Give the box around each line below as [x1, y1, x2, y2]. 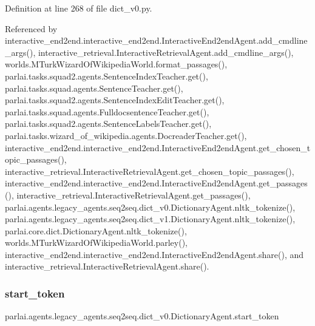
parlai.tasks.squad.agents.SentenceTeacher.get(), [5, 81, 183, 94]
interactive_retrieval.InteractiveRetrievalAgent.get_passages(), [16, 188, 251, 201]
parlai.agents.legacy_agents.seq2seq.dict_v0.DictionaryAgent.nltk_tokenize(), [5, 200, 296, 213]
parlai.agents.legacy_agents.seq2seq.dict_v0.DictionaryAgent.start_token [5, 310, 279, 322]
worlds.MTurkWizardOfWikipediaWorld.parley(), [5, 236, 188, 249]
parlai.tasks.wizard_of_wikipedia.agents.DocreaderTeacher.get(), [5, 129, 247, 141]
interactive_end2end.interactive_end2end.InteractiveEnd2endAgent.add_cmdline [5, 34, 308, 47]
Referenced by [5, 22, 58, 35]
